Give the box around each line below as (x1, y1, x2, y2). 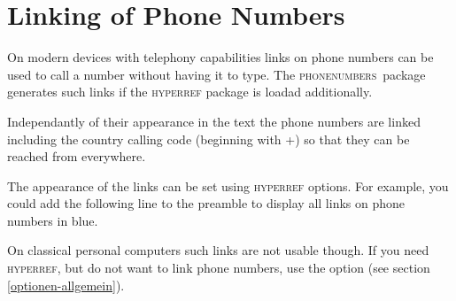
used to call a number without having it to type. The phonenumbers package (7, 65, 426, 83)
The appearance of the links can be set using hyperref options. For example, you (7, 176, 449, 195)
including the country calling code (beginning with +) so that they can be (7, 129, 410, 148)
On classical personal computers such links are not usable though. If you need (7, 241, 429, 259)
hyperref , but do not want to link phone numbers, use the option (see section (7, 259, 430, 277)
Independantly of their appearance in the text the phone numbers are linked (7, 112, 421, 130)
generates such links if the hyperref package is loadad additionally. (7, 82, 373, 101)
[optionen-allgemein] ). (7, 275, 125, 294)
